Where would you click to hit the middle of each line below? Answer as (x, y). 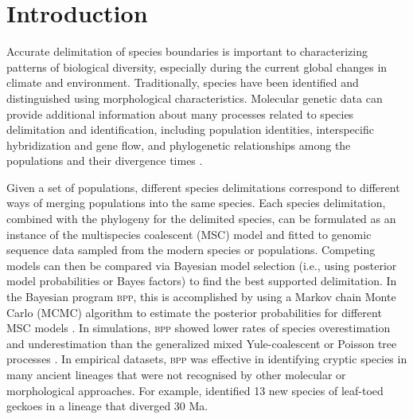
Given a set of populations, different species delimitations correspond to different (203, 187)
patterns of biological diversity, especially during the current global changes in (197, 67)
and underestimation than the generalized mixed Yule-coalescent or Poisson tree (202, 343)
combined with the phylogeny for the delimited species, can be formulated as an (201, 219)
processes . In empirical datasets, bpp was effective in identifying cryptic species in (207, 359)
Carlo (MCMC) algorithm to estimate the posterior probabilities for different (194, 312)
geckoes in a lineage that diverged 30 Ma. (107, 406)
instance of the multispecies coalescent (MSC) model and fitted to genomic (189, 234)
